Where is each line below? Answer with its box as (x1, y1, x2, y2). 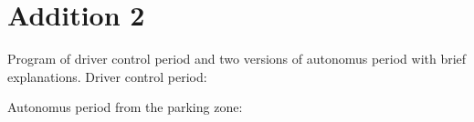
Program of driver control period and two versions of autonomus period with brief (7, 49, 467, 68)
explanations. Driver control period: (7, 66, 207, 86)
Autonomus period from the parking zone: (7, 97, 243, 117)
